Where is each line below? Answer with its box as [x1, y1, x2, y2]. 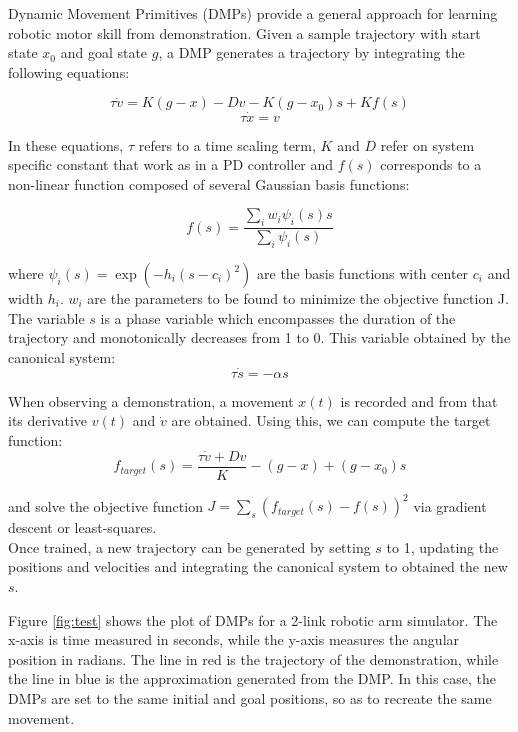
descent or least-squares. [8, 517, 157, 538]
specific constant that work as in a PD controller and [8, 154, 334, 175]
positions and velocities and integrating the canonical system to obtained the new [8, 556, 508, 577]
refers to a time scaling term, [138, 134, 316, 155]
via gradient [413, 495, 487, 516]
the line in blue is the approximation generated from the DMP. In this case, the [8, 668, 497, 689]
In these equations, [8, 134, 124, 155]
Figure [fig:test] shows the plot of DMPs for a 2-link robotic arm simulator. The [8, 609, 498, 630]
